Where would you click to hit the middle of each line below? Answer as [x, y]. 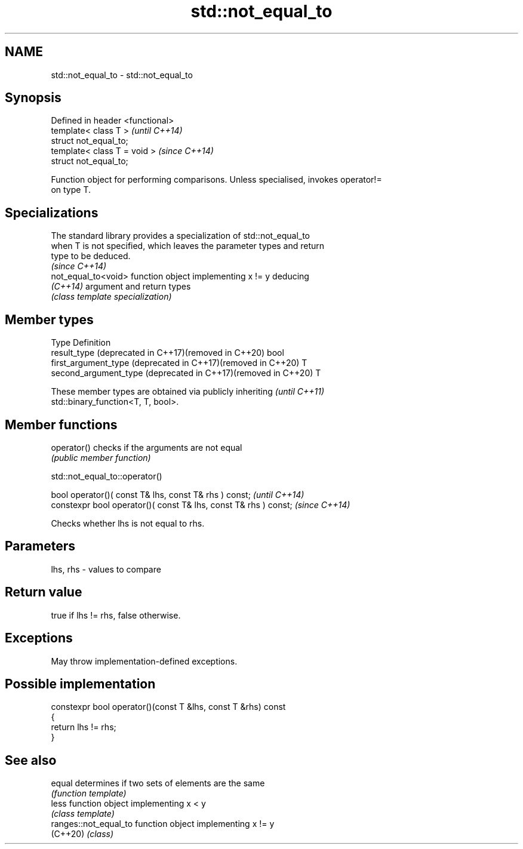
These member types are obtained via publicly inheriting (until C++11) [188, 392]
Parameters [40, 546]
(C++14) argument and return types [121, 287]
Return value [44, 592]
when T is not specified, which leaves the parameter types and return [188, 246]
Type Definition [81, 343]
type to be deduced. [91, 256]
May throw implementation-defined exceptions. [144, 661]
